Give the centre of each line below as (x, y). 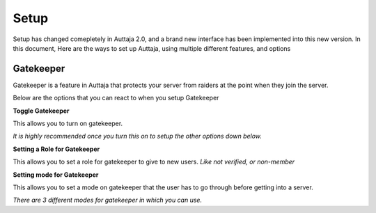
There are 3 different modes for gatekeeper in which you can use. (107, 200)
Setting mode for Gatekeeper (56, 175)
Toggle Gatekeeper (41, 111)
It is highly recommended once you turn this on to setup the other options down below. (138, 136)
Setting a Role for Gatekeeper (56, 149)
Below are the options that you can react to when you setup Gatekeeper (116, 98)
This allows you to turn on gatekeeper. (68, 124)
